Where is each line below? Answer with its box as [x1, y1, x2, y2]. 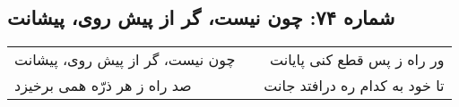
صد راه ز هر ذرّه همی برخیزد [14, 75, 192, 96]
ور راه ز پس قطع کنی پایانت [270, 49, 445, 70]
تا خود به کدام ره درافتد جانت [264, 75, 445, 96]
